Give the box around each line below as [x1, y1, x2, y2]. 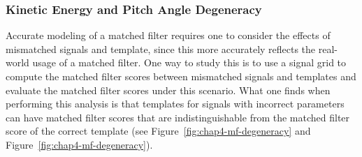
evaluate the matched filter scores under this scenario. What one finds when [6, 82, 331, 97]
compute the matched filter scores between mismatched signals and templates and [6, 69, 356, 83]
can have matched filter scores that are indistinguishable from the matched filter [6, 110, 350, 124]
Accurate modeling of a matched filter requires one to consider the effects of [6, 28, 331, 43]
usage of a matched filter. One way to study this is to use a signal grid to [32, 55, 347, 70]
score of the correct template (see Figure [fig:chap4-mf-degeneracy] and [6, 124, 311, 138]
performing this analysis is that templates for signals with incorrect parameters [6, 96, 345, 111]
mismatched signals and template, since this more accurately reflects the [6, 41, 316, 56]
